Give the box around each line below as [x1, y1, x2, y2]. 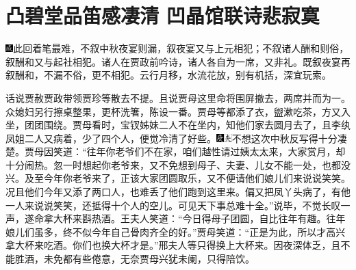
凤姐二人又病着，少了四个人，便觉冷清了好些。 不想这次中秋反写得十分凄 [5, 131, 347, 145]
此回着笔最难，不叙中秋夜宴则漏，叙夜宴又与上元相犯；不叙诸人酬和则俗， [13, 41, 349, 55]
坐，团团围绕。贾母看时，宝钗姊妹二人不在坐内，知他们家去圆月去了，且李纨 [5, 118, 351, 132]
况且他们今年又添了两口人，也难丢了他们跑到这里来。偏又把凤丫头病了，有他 [5, 185, 351, 199]
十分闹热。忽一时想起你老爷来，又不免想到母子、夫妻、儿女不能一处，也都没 [5, 157, 351, 172]
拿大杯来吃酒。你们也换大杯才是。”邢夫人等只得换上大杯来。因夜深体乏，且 [5, 238, 341, 252]
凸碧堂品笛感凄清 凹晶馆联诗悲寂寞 [5, 1, 320, 29]
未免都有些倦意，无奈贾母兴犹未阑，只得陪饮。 [43, 252, 255, 266]
